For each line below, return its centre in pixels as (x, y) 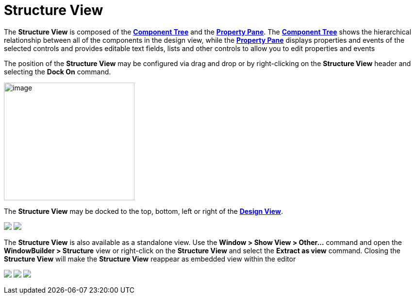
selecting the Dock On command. (58, 71)
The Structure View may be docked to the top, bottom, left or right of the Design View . (143, 211)
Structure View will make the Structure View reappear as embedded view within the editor (150, 259)
